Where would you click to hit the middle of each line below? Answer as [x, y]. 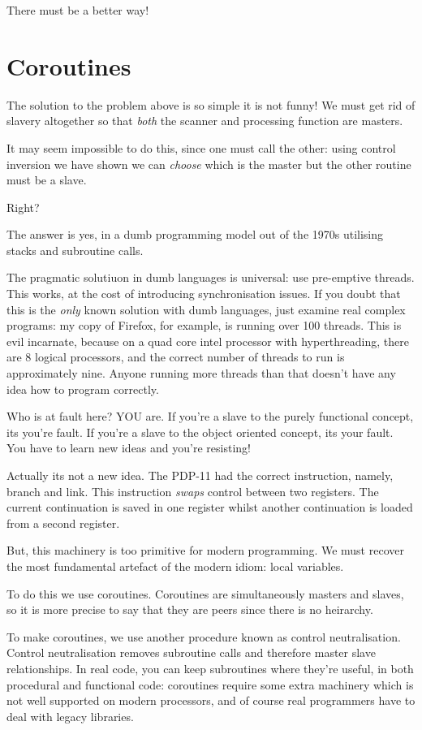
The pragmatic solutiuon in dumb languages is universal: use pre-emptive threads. [211, 277]
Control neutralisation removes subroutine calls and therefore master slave [191, 652]
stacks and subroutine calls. [75, 250]
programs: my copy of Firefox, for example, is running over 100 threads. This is [204, 325]
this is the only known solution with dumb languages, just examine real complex [206, 309]
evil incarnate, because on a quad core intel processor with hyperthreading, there [208, 341]
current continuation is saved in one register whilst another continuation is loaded [210, 507]
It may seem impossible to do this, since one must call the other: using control [201, 147]
